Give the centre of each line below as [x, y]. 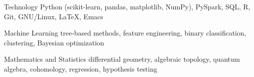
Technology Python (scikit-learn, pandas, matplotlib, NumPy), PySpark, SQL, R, [127, 6]
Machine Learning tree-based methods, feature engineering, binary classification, [125, 33]
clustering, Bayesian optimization [54, 42]
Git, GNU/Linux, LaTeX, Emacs [54, 16]
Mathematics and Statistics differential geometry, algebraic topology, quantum [122, 59]
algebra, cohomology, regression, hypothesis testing [81, 68]
